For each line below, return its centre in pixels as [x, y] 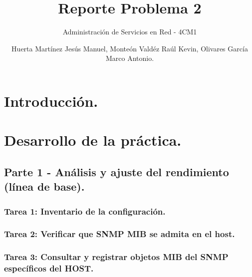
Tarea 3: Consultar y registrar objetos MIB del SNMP [116, 257]
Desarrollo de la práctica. [93, 140]
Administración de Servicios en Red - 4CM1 [130, 32]
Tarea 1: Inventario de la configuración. [85, 211]
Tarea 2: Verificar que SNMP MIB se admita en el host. [120, 234]
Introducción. [51, 101]
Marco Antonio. [130, 58]
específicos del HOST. [49, 268]
